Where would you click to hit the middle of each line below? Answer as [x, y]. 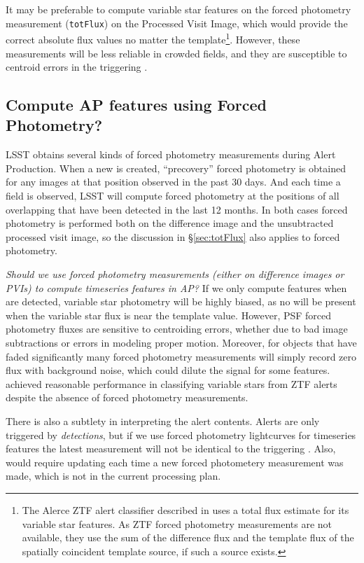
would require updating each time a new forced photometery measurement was [175, 462]
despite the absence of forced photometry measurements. [127, 397]
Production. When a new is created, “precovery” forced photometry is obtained [176, 168]
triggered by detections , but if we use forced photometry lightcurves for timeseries [181, 435]
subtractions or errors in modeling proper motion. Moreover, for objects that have [181, 342]
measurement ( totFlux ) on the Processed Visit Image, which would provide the [177, 23]
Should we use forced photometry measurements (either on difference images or [175, 274]
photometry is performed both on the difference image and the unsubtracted [170, 223]
